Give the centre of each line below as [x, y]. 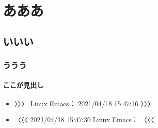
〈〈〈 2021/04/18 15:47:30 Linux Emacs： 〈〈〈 [84, 120]
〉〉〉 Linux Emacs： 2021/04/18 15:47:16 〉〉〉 [84, 103]
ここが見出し [23, 85]
